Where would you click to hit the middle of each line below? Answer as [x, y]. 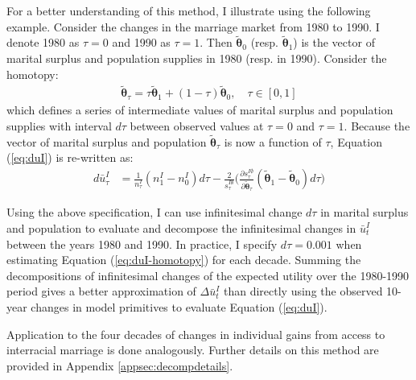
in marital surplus [365, 212]
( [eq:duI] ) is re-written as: [70, 157]
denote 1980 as [43, 42]
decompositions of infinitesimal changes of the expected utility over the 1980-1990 [208, 275]
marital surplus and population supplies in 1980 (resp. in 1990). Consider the [197, 58]
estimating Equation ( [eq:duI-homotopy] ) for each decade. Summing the [184, 260]
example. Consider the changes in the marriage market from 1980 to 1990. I [193, 26]
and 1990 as [141, 42]
